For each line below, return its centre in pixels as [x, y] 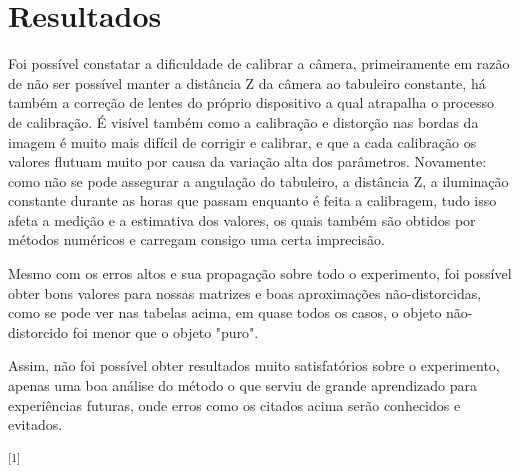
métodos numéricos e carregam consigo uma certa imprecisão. [196, 239]
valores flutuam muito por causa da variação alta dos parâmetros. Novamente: [247, 161]
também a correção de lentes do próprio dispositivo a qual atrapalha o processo [251, 102]
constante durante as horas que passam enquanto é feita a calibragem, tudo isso [252, 200]
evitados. [35, 424]
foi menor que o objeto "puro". [165, 331]
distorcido [38, 331]
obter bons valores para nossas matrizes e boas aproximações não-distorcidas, [245, 292]
